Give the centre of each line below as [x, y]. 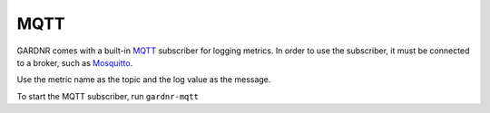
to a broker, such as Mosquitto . [75, 62]
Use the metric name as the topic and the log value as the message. [144, 80]
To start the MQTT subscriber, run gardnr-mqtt [108, 96]
